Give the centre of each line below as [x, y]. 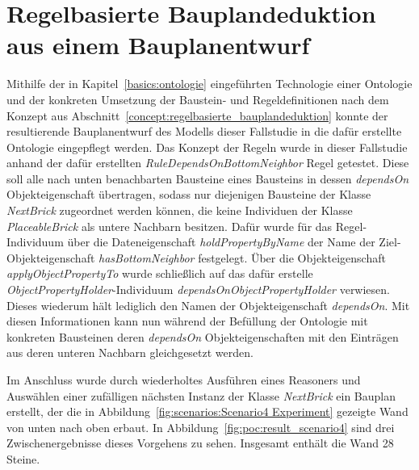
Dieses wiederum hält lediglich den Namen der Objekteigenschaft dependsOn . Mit [208, 305]
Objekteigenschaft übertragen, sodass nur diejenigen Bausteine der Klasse [189, 194]
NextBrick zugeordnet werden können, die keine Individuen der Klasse [180, 210]
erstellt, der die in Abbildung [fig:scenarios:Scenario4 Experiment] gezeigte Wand [207, 411]
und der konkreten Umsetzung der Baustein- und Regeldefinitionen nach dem [198, 99]
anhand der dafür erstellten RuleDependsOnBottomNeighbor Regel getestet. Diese [208, 163]
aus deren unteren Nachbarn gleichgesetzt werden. [130, 352]
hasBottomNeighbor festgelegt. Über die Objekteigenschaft [242, 257]
